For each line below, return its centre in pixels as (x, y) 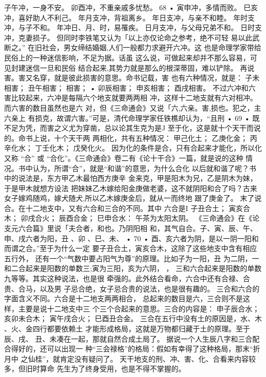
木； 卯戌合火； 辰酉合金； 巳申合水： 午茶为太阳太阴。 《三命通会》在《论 (132, 218)
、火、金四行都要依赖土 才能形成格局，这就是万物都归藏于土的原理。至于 (127, 328)
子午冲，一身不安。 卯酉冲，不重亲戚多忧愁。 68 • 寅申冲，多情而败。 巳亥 (131, 7)
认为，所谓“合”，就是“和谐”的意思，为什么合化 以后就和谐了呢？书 (145, 168)
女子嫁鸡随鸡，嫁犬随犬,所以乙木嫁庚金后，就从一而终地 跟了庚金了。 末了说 (133, 198)
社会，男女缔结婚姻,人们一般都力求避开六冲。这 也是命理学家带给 (152, 47)
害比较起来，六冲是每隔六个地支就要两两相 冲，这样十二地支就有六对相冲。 (131, 98)
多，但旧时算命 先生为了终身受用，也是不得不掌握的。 (95, 369)
